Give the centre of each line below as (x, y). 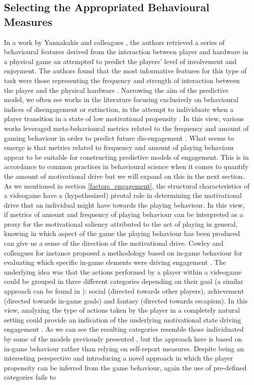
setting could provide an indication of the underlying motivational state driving (123, 319)
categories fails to (30, 377)
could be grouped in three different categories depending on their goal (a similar (124, 281)
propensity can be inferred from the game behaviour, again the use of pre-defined (125, 367)
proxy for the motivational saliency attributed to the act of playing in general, (121, 224)
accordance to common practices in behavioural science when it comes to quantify (126, 166)
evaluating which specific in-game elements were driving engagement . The (115, 262)
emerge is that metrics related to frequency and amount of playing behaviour (119, 147)
